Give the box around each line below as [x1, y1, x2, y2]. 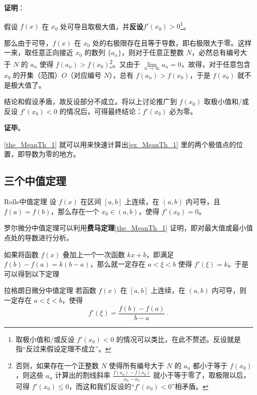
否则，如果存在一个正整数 [15, 360, 99, 370]
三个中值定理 [4, 173, 66, 188]
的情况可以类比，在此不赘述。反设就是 [116, 334, 241, 344]
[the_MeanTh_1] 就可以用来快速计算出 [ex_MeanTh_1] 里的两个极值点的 [4, 139, 236, 149]
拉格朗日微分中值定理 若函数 [4, 285, 96, 295]
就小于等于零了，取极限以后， [153, 370, 251, 380]
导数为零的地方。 [24, 149, 80, 159]
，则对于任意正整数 [121, 47, 184, 57]
